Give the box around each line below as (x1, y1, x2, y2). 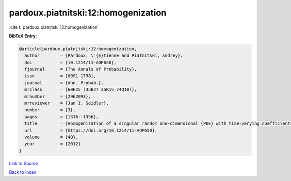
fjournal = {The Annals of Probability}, (24, 66, 137, 72)
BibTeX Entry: (9, 33, 37, 39)
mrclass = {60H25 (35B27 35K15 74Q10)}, (24, 87, 137, 92)
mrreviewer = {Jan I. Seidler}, (24, 100, 109, 106)
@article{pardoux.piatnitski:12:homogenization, (19, 46, 137, 51)
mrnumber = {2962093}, (24, 94, 91, 99)
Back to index (9, 169, 36, 175)
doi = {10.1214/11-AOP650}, (24, 60, 116, 65)
